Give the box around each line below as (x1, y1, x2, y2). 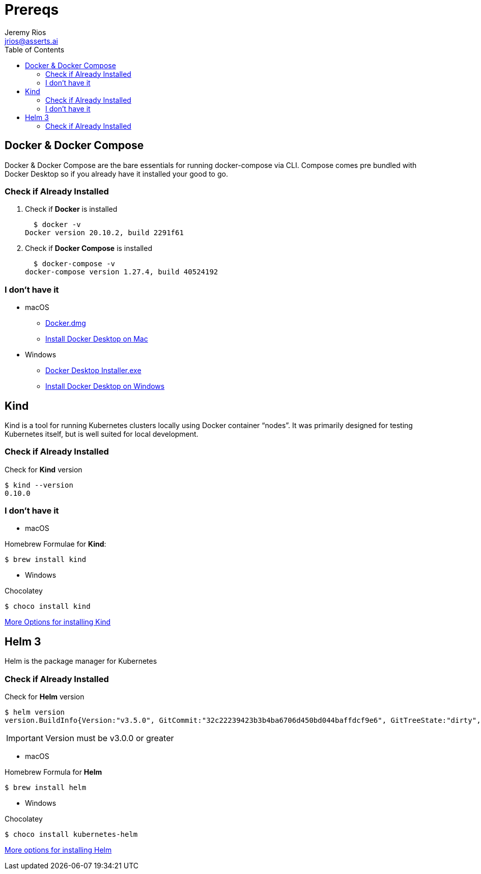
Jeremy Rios (5, 27, 46, 37)
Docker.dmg (45, 319, 86, 328)
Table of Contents (5, 45, 65, 54)
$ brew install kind (5, 555, 87, 564)
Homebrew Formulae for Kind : (5, 540, 106, 549)
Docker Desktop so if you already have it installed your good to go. (5, 169, 228, 178)
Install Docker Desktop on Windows (45, 382, 165, 391)
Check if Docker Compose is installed (25, 244, 152, 253)
